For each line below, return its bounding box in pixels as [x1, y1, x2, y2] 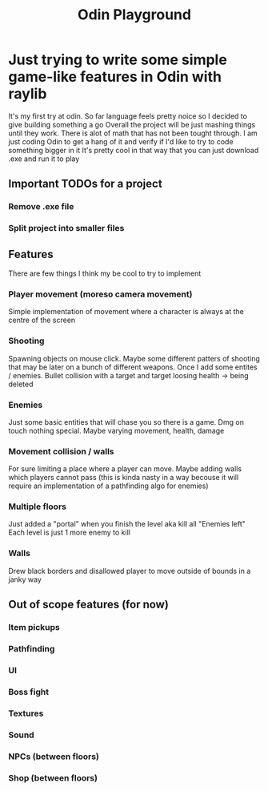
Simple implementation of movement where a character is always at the [8, 307, 244, 317]
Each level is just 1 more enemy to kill [8, 527, 130, 538]
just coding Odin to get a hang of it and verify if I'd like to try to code [8, 136, 234, 146]
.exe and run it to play [8, 154, 80, 163]
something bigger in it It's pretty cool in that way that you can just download [8, 145, 259, 155]
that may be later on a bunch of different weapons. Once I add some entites [8, 362, 258, 372]
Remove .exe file [8, 201, 74, 212]
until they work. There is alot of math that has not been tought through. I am [8, 128, 258, 138]
